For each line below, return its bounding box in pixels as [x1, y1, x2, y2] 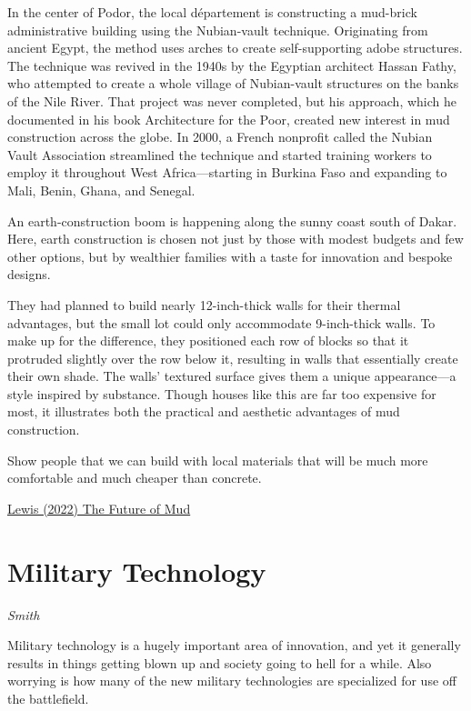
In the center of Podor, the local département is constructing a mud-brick [7, 3, 417, 21]
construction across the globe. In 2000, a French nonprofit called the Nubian [7, 127, 433, 146]
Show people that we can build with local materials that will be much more [7, 450, 428, 469]
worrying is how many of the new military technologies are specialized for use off [7, 671, 456, 690]
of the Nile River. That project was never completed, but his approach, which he [7, 91, 456, 110]
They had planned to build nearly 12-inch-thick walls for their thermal [7, 295, 401, 314]
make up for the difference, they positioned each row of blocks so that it [7, 331, 409, 350]
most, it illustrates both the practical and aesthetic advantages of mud [7, 402, 400, 421]
